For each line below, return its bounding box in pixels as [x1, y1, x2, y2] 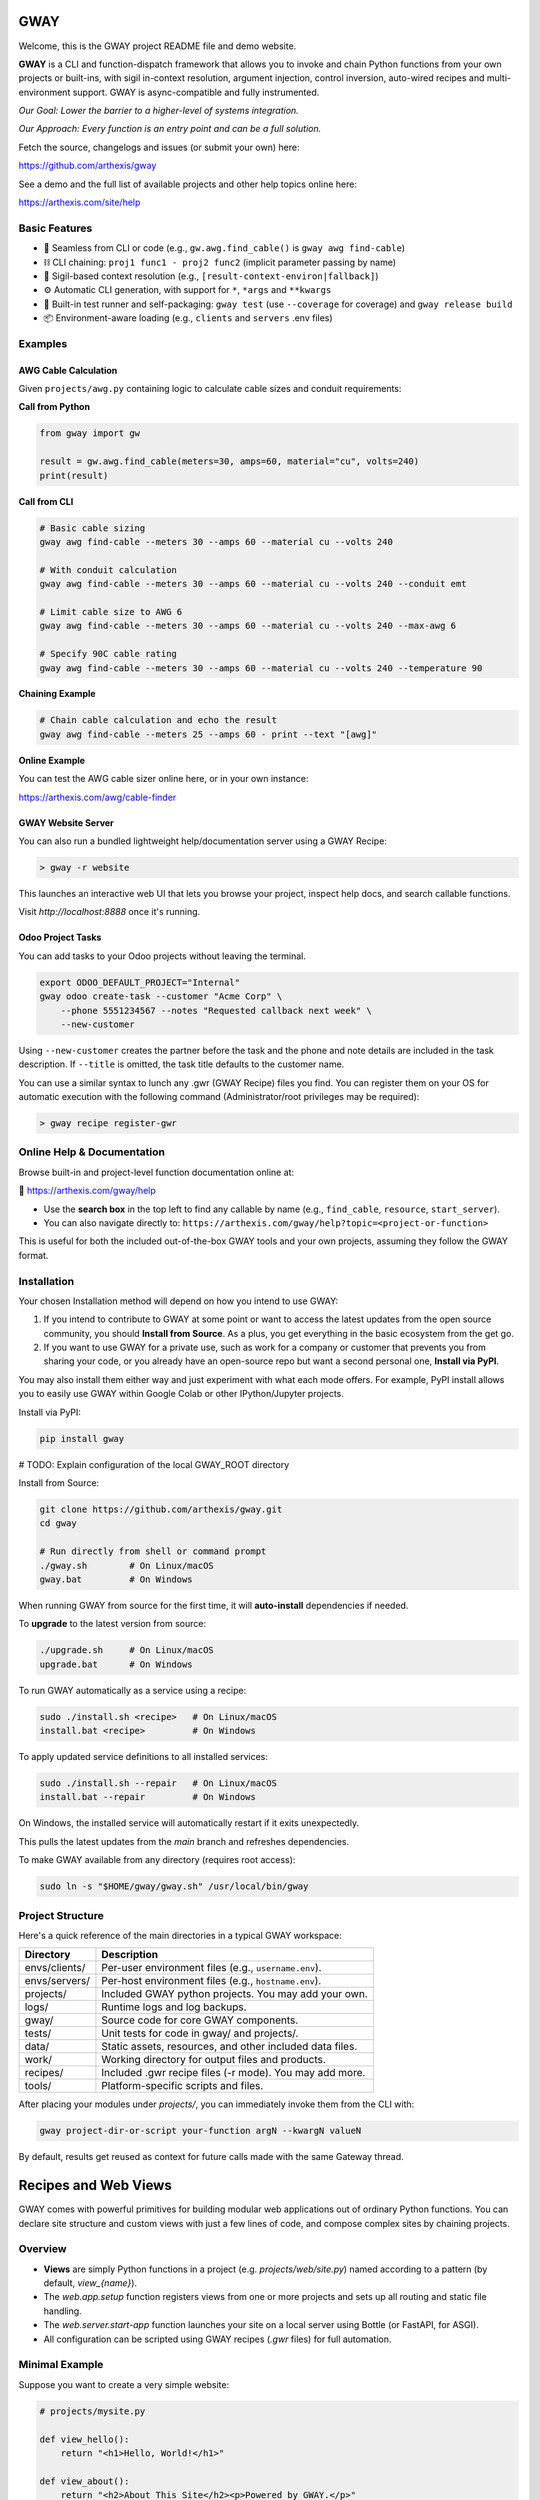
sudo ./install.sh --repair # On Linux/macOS [39, 1778, 277, 1789]
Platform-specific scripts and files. [101, 2079, 264, 2093]
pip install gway [39, 1433, 125, 1444]
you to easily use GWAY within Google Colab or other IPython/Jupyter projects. [18, 1388, 345, 1400]
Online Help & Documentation [18, 1145, 165, 1159]
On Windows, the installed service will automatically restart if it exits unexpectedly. [18, 1817, 360, 1829]
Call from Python [18, 401, 90, 413]
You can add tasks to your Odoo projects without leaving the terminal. [18, 950, 307, 962]
